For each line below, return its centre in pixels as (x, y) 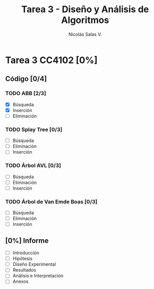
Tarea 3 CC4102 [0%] (51, 60)
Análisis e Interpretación (38, 276)
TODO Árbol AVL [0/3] (33, 165)
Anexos (21, 281)
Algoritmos (85, 20)
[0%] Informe (27, 240)
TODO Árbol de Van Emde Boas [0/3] (51, 201)
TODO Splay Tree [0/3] (34, 129)
